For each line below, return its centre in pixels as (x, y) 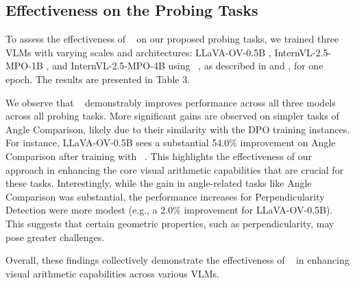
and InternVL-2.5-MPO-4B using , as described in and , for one (188, 66)
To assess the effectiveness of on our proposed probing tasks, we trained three (172, 39)
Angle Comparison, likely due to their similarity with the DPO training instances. (178, 129)
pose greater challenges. (55, 237)
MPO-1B (24, 66)
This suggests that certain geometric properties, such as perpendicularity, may (170, 223)
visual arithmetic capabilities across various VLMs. (112, 273)
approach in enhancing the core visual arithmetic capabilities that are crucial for (175, 169)
